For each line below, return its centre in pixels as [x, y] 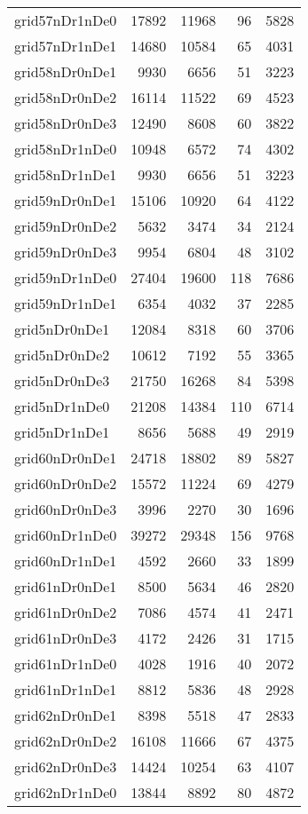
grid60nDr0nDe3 [66, 509]
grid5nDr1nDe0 [62, 406]
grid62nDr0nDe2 [66, 741]
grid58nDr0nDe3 [66, 123]
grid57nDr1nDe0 [66, 20]
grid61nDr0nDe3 [66, 638]
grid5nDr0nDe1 [62, 329]
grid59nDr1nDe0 [66, 277]
